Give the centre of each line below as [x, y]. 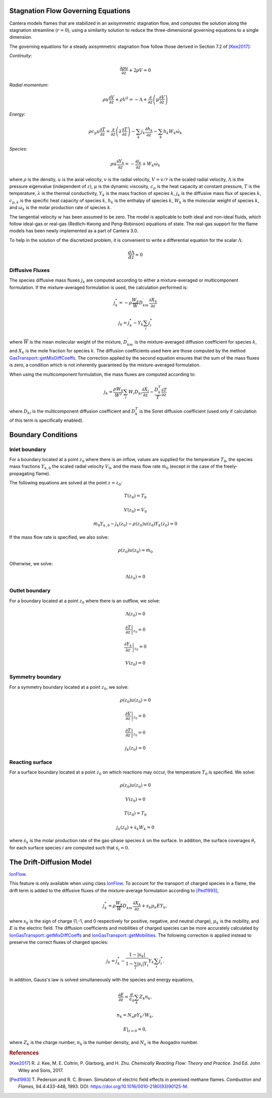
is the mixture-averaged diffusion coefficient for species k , [195, 342]
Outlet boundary [30, 591]
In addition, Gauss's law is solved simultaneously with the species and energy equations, [101, 980]
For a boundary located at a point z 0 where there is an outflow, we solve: [85, 601]
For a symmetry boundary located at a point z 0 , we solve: [69, 688]
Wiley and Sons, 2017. [41, 1070]
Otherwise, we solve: [31, 563]
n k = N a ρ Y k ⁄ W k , [135, 1016]
